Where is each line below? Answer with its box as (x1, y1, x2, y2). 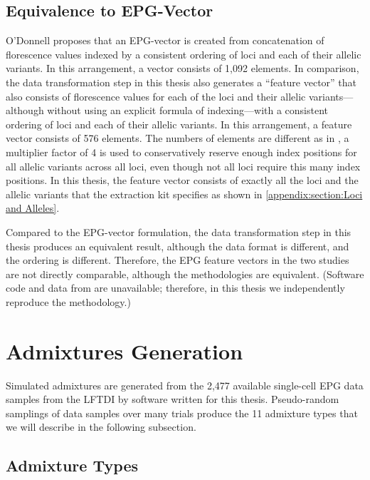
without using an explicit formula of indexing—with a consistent (47, 103, 328, 118)
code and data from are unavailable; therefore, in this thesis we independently (6, 280, 345, 295)
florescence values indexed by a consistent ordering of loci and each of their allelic (6, 46, 361, 61)
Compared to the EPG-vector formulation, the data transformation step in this (6, 224, 351, 239)
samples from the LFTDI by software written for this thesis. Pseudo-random (6, 392, 339, 407)
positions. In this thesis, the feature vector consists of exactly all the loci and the (6, 173, 359, 188)
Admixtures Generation (6, 336, 243, 365)
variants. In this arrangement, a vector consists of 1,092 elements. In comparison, (6, 61, 359, 76)
